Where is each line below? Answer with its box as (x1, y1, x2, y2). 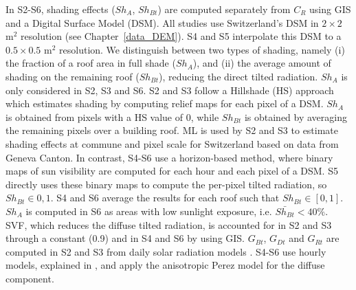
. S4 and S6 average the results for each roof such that (50, 190, 280, 205)
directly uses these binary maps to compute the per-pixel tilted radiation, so (5, 177, 327, 191)
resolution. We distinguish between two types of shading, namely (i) (59, 42, 345, 56)
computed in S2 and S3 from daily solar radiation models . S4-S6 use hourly (5, 244, 326, 258)
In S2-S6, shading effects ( (5, 2, 115, 16)
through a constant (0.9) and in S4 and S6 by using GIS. (5, 231, 245, 245)
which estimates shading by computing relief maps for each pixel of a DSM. (5, 96, 324, 111)
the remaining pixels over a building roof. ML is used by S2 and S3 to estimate (5, 123, 339, 137)
